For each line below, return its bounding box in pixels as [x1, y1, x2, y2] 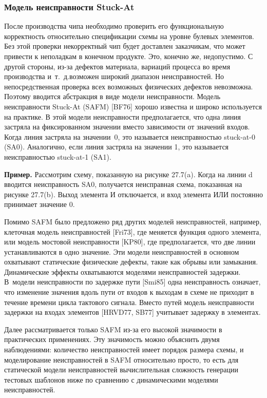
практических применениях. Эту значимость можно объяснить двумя [4, 334, 220, 345]
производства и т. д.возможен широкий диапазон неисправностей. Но [4, 71, 224, 82]
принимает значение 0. [4, 199, 75, 210]
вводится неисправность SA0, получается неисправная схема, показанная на [4, 179, 242, 189]
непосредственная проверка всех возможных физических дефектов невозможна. [4, 81, 253, 91]
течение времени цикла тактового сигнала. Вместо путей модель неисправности [4, 296, 254, 307]
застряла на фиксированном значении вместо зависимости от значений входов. [4, 121, 250, 132]
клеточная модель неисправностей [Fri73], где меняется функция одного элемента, [4, 226, 261, 237]
